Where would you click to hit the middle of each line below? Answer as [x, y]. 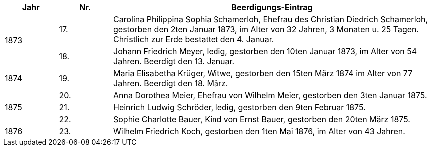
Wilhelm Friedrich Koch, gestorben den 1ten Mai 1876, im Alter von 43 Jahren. [259, 131]
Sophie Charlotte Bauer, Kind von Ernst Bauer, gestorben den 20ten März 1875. [262, 119]
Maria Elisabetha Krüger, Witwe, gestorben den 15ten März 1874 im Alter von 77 [263, 73]
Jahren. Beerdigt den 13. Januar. [174, 61]
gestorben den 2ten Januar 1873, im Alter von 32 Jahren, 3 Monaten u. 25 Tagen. [266, 29]
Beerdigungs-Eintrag [272, 7]
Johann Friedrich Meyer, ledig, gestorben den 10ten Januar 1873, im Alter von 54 [265, 51]
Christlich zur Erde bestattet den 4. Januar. [194, 39]
